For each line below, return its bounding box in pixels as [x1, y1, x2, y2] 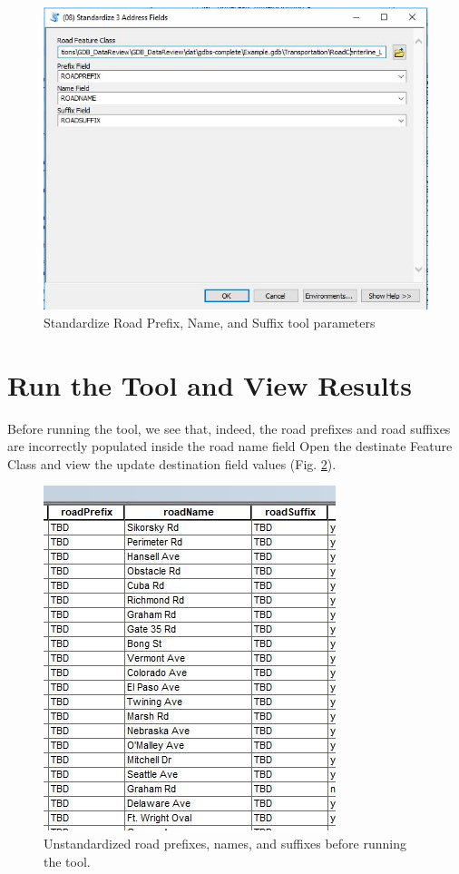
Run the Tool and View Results [7, 366, 412, 403]
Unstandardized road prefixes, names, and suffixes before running [44, 833, 407, 852]
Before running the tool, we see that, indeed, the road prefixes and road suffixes [7, 418, 451, 437]
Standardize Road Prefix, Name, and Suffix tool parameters [44, 312, 376, 331]
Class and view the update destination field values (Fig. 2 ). [7, 454, 337, 473]
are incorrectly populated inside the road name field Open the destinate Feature [7, 437, 453, 456]
